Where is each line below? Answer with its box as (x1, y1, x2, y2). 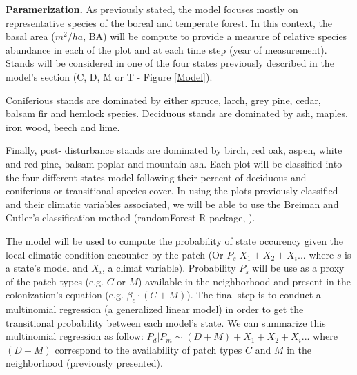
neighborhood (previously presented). (6, 356, 163, 370)
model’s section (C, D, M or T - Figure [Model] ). (6, 69, 213, 83)
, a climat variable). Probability (102, 261, 236, 275)
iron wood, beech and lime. (6, 119, 120, 134)
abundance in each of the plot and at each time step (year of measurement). (6, 42, 327, 57)
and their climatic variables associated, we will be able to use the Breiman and (6, 196, 339, 211)
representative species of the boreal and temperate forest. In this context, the (6, 15, 333, 30)
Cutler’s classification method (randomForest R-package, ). (6, 210, 255, 225)
